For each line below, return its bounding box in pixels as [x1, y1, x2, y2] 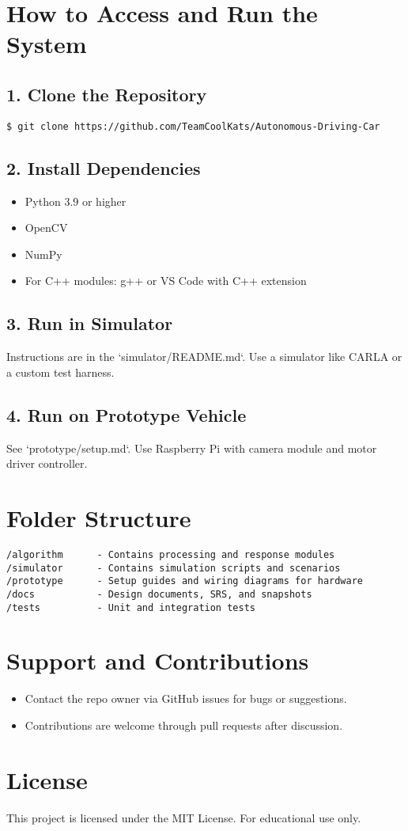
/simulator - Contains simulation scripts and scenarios [6, 562, 341, 574]
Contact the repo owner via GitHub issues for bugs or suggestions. [25, 690, 347, 707]
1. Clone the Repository [6, 82, 207, 106]
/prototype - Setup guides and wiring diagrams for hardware [6, 575, 364, 587]
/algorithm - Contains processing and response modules [6, 548, 335, 560]
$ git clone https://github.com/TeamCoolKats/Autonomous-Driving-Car [6, 120, 380, 132]
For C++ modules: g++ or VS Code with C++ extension [25, 272, 307, 289]
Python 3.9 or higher [25, 192, 127, 209]
